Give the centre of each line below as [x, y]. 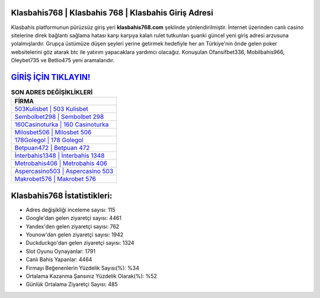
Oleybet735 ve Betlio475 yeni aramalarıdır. [63, 60]
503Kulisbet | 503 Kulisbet [51, 109]
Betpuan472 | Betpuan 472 [52, 148]
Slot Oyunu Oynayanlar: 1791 [61, 251]
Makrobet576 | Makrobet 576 [55, 179]
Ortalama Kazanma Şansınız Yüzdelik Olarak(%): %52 [91, 276]
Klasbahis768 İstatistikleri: [62, 196]
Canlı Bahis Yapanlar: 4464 [59, 259]
